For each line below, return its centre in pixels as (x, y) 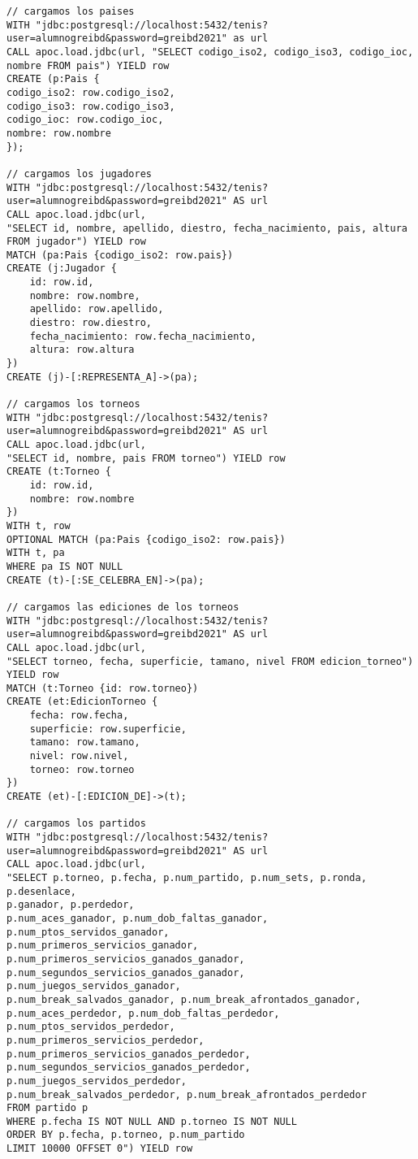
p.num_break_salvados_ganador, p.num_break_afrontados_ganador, (184, 999)
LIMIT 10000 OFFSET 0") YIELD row (100, 1149)
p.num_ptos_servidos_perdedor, (91, 1027)
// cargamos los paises (71, 11)
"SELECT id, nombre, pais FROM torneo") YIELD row (146, 458)
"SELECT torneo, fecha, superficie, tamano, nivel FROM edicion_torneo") (210, 661)
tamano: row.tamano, (85, 742)
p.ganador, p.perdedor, (71, 905)
